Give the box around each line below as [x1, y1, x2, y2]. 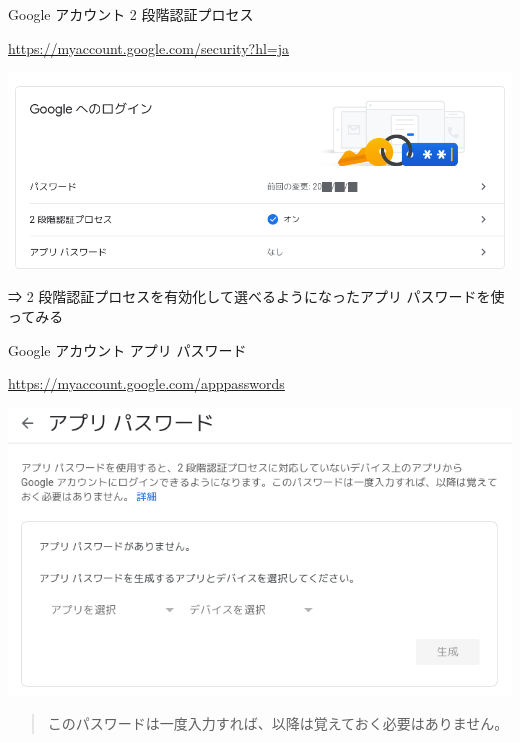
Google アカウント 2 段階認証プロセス [8, 4, 254, 24]
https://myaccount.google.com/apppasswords [8, 373, 285, 394]
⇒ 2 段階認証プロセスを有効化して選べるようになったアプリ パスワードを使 [8, 286, 505, 307]
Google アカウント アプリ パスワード [8, 339, 247, 360]
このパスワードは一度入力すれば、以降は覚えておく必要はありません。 [47, 713, 509, 734]
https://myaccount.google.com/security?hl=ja [8, 37, 289, 58]
